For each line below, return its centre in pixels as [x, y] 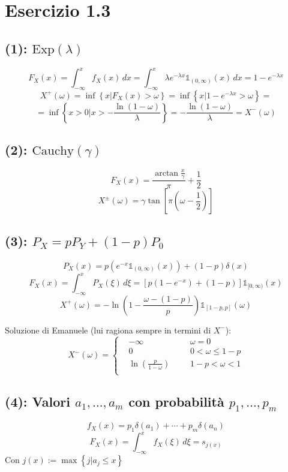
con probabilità [176, 401]
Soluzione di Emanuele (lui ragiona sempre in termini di [108, 330]
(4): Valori [37, 401]
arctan [167, 173]
